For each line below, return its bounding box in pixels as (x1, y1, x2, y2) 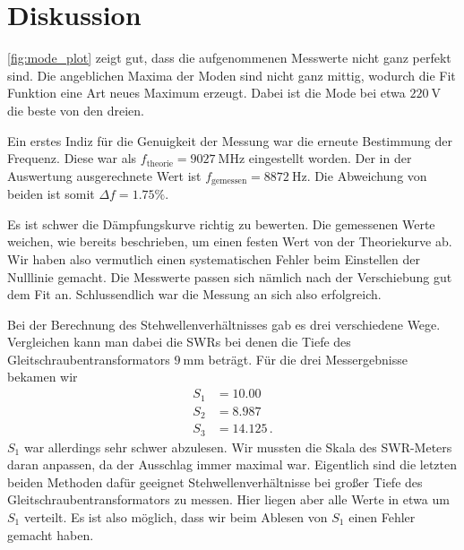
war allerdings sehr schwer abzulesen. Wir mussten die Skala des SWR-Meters (23, 437, 452, 456)
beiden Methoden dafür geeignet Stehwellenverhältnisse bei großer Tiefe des (7, 472, 423, 491)
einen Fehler (348, 507, 416, 526)
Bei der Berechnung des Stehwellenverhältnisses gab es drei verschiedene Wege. (7, 314, 441, 333)
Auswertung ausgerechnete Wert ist (7, 166, 202, 185)
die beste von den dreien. (7, 100, 144, 119)
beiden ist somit (7, 185, 95, 203)
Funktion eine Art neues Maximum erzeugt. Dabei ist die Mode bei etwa (7, 83, 406, 102)
